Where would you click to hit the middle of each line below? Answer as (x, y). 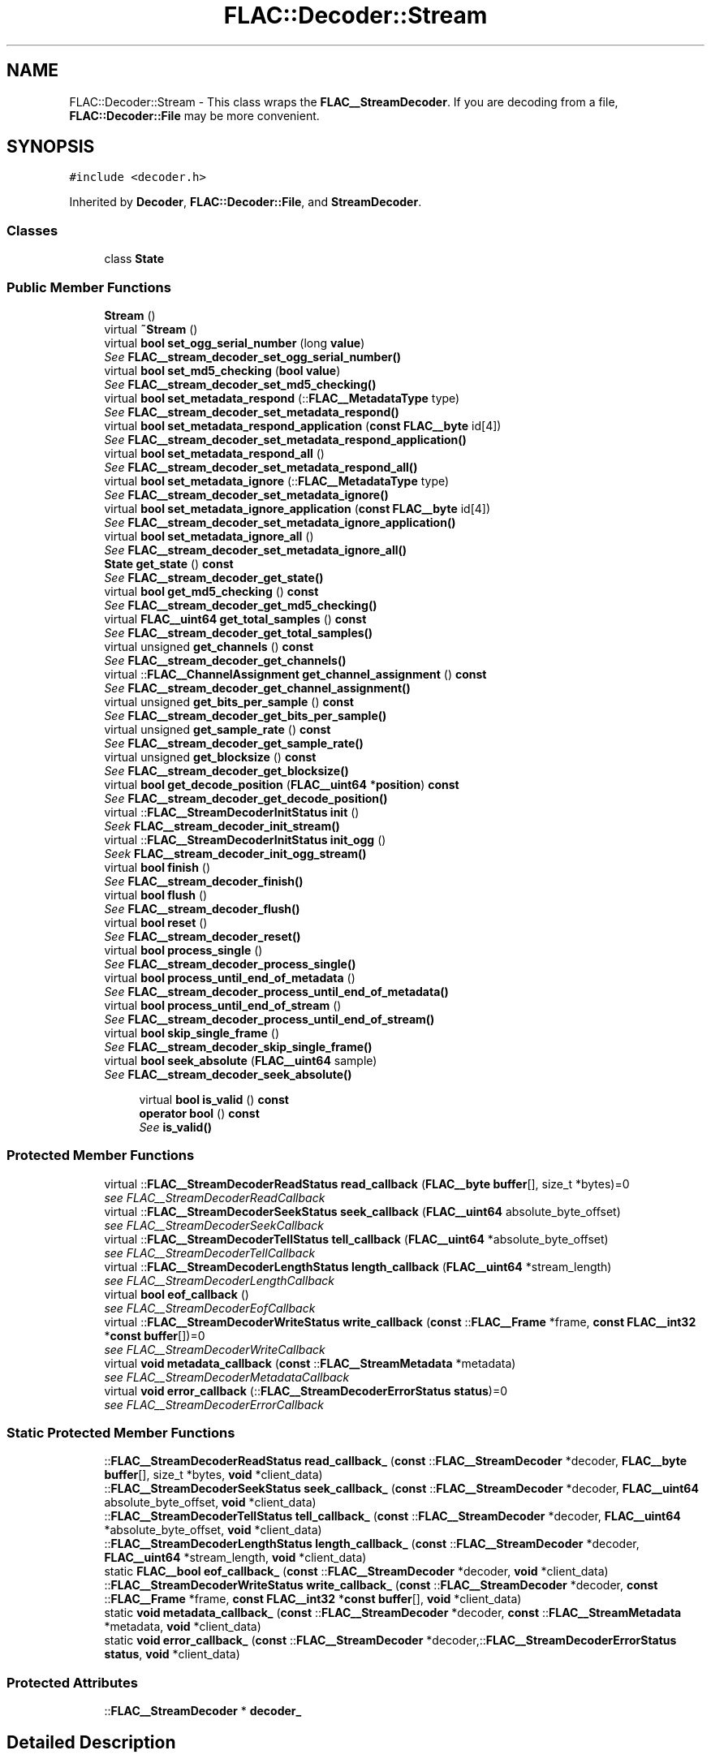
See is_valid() (175, 1127)
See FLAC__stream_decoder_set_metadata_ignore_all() (256, 550)
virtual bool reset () (156, 922)
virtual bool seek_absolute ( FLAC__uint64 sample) (241, 1060)
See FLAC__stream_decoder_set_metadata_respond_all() (261, 467)
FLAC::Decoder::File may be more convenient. (194, 115)
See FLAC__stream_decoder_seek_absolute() (228, 1074)
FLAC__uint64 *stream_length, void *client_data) (235, 1558)
